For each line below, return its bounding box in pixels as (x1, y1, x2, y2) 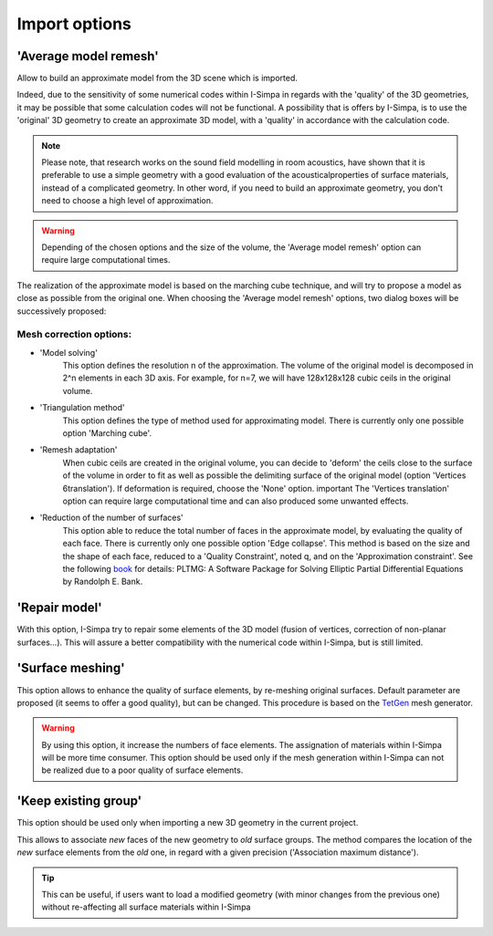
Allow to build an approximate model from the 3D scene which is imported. (16, 73, 299, 84)
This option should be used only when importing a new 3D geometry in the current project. (16, 817, 359, 828)
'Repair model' (16, 600, 102, 616)
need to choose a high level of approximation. (41, 195, 214, 206)
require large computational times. (41, 255, 171, 265)
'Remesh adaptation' (39, 444, 118, 455)
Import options (16, 14, 132, 34)
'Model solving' (39, 347, 98, 358)
